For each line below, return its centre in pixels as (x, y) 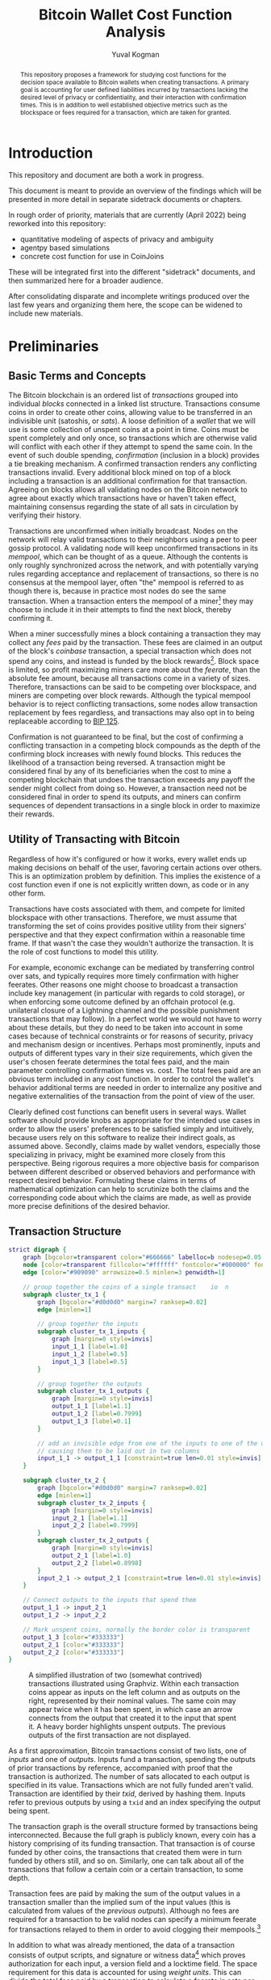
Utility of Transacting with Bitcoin (94, 839)
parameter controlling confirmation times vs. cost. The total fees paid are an (135, 1070)
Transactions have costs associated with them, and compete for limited (127, 908)
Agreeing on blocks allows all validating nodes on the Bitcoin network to (128, 489)
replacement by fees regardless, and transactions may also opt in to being (131, 712)
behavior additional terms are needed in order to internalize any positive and (135, 1087)
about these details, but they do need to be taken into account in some (126, 1027)
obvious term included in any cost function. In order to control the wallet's (131, 1079)
